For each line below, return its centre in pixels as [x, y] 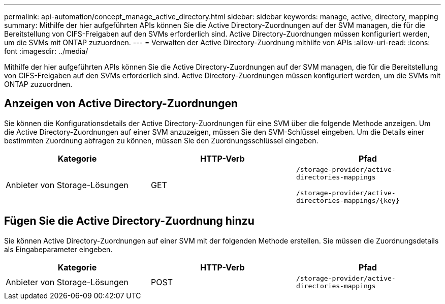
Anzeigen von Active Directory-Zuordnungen [121, 104]
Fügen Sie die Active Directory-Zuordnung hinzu [129, 221]
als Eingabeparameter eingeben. [58, 249]
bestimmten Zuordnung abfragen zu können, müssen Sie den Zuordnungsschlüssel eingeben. [161, 140]
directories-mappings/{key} [348, 200]
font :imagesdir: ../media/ [46, 51]
